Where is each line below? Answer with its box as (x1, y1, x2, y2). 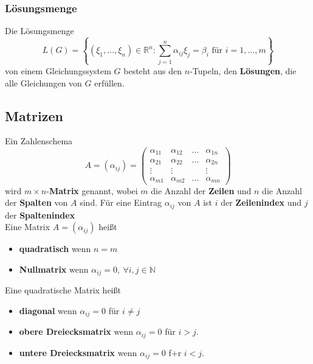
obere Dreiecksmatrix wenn (19, 325, 134, 338)
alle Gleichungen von (5, 76, 82, 89)
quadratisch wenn (19, 242, 91, 255)
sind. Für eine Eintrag (80, 196, 162, 209)
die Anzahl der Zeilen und (151, 184, 252, 197)
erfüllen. (94, 76, 125, 89)
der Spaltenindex (5, 208, 75, 221)
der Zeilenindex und (221, 196, 302, 209)
